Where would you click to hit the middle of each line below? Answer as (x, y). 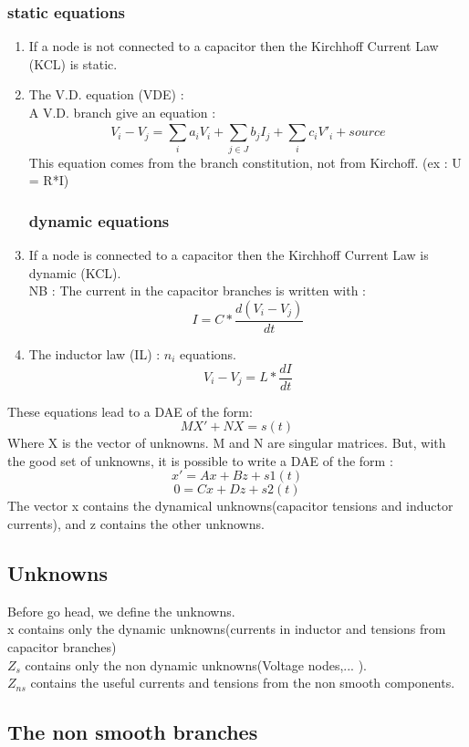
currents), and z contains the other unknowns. (136, 523)
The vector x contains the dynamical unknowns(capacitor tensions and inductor (230, 506)
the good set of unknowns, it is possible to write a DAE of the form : (200, 460)
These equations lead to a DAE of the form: (130, 411)
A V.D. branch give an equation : (122, 112)
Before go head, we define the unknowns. (121, 611)
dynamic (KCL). (75, 272)
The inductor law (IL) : (94, 353)
